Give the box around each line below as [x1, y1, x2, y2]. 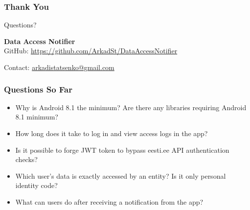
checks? [15, 154, 38, 164]
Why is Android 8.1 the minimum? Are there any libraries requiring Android [15, 102, 247, 112]
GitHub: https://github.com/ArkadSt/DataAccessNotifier [4, 46, 178, 56]
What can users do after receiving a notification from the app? [15, 196, 204, 207]
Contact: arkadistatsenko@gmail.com [4, 62, 114, 72]
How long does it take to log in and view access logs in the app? [15, 128, 208, 138]
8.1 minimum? [15, 112, 58, 122]
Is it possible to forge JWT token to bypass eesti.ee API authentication [15, 144, 229, 155]
